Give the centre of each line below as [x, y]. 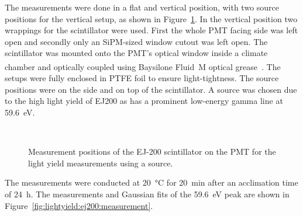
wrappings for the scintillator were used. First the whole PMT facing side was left [151, 30]
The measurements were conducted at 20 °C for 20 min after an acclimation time [151, 182]
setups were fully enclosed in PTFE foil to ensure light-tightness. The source [142, 78]
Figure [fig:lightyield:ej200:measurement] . [79, 205]
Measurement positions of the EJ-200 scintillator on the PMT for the [152, 151]
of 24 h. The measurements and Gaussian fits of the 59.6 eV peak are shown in [147, 194]
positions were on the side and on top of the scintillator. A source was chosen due [151, 89]
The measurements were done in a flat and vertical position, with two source [142, 7]
